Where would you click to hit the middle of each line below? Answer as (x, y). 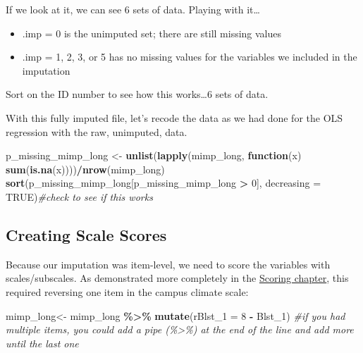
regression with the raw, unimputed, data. (97, 131)
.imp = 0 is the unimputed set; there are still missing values (152, 33)
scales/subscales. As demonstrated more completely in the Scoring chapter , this (177, 278)
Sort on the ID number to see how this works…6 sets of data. (137, 94)
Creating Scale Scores (86, 234)
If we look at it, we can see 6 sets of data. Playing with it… (133, 9)
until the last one (42, 343)
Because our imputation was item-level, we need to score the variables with (168, 264)
